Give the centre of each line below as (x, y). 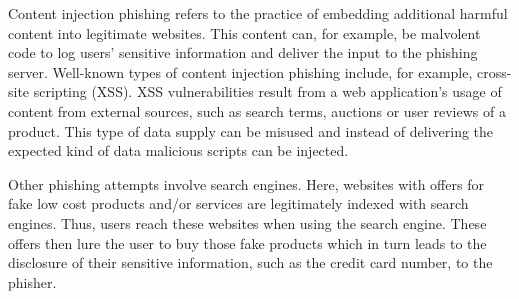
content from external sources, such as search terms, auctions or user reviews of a (257, 110)
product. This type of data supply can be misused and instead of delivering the (251, 130)
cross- (494, 71)
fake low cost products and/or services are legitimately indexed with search (238, 203)
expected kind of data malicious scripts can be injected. (178, 150)
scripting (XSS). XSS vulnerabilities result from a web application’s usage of (267, 91)
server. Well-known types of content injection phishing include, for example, (240, 71)
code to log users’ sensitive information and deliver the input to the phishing (243, 52)
